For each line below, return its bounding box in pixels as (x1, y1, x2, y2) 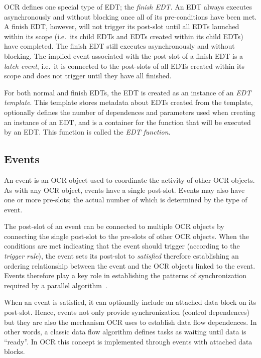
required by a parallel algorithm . (4, 280, 107, 290)
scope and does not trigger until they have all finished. (4, 70, 172, 81)
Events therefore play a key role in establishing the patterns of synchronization (4, 270, 247, 281)
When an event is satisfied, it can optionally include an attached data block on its (4, 297, 256, 307)
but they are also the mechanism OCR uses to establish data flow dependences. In (4, 316, 257, 327)
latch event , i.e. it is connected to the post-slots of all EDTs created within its (4, 60, 244, 71)
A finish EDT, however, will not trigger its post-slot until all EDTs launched (4, 21, 239, 32)
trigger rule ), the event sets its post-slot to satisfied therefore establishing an (4, 251, 239, 261)
